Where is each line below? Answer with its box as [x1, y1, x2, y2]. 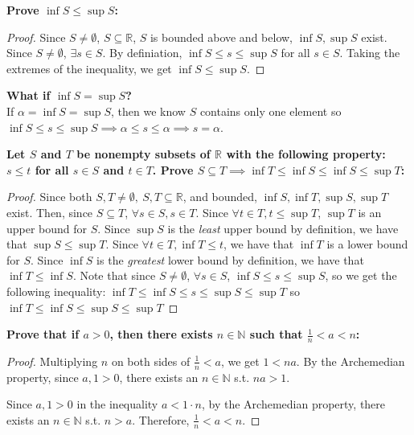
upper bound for [6, 220, 88, 236]
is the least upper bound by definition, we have [167, 220, 399, 236]
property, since [6, 368, 79, 385]
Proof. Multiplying [6, 352, 98, 369]
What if [6, 87, 51, 104]
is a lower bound [326, 236, 408, 252]
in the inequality [76, 396, 158, 412]
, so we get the [325, 267, 397, 284]
